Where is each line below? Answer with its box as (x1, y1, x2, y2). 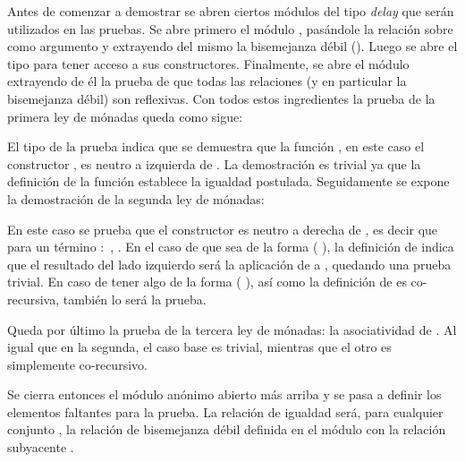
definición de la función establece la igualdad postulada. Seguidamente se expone (7, 172, 450, 191)
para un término (7, 237, 97, 256)
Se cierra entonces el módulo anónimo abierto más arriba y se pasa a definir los (7, 385, 442, 404)
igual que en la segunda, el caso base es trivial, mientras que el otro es (7, 338, 392, 356)
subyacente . (7, 438, 74, 457)
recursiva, (7, 289, 60, 308)
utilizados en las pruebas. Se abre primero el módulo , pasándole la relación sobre (7, 19, 453, 38)
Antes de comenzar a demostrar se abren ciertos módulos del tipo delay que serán (7, 2, 454, 20)
